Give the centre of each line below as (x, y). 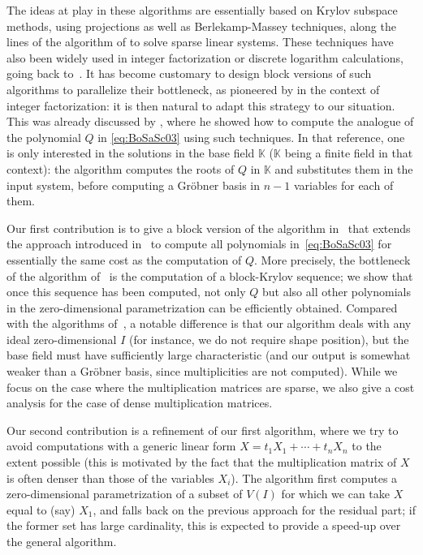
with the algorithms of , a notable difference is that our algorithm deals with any (209, 323)
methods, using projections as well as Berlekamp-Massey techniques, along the (201, 26)
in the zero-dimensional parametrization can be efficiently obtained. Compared (202, 307)
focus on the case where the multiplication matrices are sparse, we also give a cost (211, 387)
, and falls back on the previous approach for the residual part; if (254, 509)
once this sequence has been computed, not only (126, 292)
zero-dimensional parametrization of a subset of (125, 494)
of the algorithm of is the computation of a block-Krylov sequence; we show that (210, 275)
